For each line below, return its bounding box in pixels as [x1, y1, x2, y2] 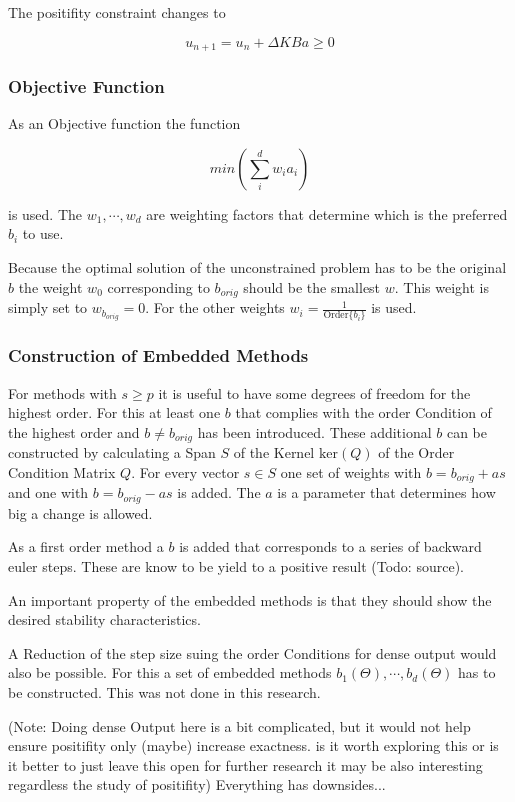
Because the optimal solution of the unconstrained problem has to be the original [8, 257, 507, 278]
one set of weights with [280, 461, 422, 482]
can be [446, 421, 488, 442]
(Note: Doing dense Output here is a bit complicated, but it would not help [8, 715, 471, 736]
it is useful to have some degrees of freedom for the [158, 382, 471, 403]
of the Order [378, 442, 455, 463]
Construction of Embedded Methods [8, 343, 309, 368]
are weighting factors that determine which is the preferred [146, 203, 508, 224]
